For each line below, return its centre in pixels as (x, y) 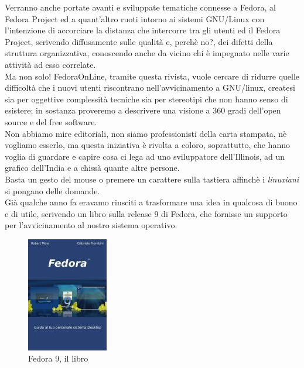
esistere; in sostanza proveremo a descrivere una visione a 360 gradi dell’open (143, 110)
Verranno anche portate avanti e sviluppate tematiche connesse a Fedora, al (140, 7)
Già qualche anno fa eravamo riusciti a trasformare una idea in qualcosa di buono (151, 202)
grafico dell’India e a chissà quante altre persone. (92, 168)
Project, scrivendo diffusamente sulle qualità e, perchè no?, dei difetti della (139, 41)
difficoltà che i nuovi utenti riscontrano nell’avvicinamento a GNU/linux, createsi (150, 87)
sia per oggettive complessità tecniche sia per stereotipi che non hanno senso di (146, 99)
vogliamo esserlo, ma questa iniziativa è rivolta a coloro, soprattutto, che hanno (147, 145)
